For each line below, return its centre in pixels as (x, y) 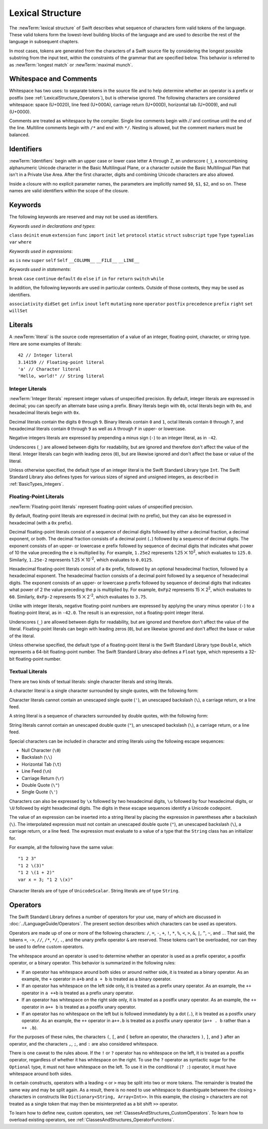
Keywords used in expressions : (41, 251)
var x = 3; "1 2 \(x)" (46, 879)
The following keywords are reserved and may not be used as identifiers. (84, 217)
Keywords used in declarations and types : (52, 226)
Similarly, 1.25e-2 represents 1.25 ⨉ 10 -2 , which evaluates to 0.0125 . (81, 559)
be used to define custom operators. (46, 947)
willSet (19, 311)
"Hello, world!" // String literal (61, 376)
